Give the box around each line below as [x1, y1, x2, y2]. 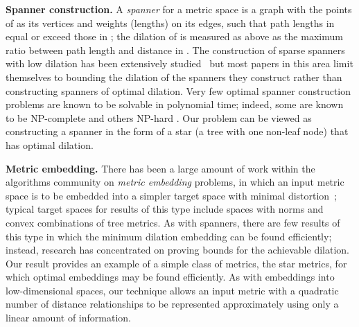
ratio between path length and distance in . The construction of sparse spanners [6, 42, 345, 57]
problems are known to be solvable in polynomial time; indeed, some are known [6, 97, 344, 112]
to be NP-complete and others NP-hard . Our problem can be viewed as [6, 110, 312, 125]
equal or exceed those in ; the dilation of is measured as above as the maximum [6, 29, 343, 44]
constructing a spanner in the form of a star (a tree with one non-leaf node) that [6, 124, 349, 139]
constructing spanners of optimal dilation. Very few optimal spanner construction [6, 83, 351, 98]
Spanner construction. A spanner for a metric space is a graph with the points [6, 2, 352, 16]
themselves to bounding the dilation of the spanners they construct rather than [6, 69, 342, 84]
